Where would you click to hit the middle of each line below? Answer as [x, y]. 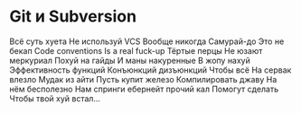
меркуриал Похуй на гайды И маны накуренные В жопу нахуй [130, 60]
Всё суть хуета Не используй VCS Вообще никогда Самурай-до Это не [147, 41]
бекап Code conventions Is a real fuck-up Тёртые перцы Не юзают [136, 50]
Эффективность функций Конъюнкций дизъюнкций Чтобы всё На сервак [150, 70]
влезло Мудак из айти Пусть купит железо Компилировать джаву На [143, 79]
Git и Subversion [73, 17]
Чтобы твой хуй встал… [55, 98]
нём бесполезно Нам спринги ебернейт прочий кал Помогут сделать [144, 89]
